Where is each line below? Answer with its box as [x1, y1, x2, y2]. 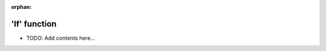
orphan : [11, 4, 32, 10]
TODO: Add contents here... [26, 34, 95, 42]
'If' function [11, 18, 57, 29]
